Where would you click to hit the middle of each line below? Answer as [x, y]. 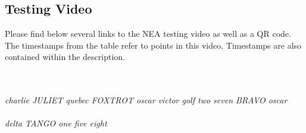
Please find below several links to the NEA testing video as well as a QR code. [148, 34]
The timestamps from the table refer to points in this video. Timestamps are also [153, 45]
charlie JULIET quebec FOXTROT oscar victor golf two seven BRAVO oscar [146, 100]
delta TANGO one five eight [56, 123]
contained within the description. [65, 57]
